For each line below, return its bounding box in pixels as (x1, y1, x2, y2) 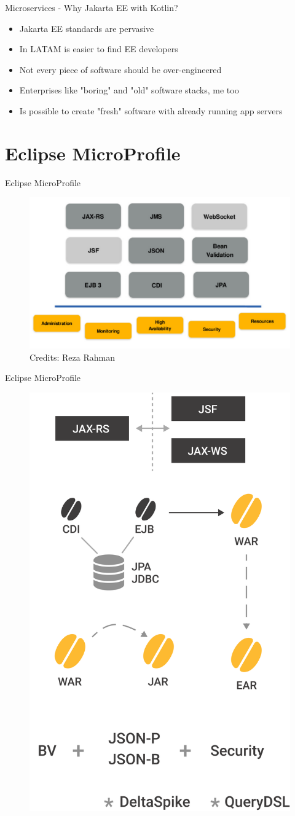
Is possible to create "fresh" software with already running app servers (19, 104, 283, 117)
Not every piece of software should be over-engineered (19, 63, 222, 76)
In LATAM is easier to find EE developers (19, 42, 178, 55)
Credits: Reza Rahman (29, 350, 115, 363)
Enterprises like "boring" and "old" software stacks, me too (19, 84, 239, 96)
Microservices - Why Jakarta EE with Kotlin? (5, 1, 178, 14)
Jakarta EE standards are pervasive (19, 22, 154, 34)
